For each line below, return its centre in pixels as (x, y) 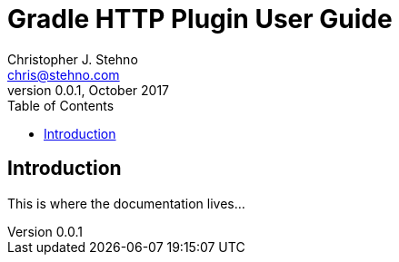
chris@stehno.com (64, 74)
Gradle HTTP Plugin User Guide (200, 19)
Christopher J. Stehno (73, 59)
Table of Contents (61, 105)
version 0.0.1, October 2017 (89, 90)
